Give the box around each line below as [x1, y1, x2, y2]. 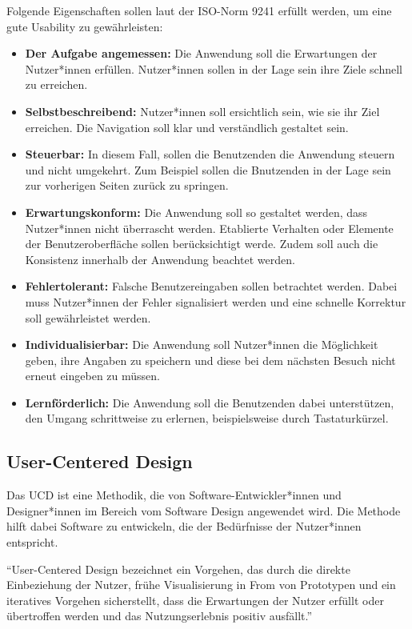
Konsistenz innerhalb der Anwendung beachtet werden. [25, 250, 295, 267]
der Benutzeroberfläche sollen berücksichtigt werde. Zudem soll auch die [25, 235, 378, 252]
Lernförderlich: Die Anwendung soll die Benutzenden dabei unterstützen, [25, 394, 394, 411]
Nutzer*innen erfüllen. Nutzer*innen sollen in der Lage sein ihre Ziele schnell [25, 60, 402, 77]
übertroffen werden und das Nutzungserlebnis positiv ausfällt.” [6, 607, 313, 624]
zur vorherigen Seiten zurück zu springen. [25, 177, 229, 194]
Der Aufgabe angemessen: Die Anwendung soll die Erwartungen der [25, 45, 378, 62]
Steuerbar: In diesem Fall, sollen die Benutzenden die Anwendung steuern [25, 146, 395, 162]
